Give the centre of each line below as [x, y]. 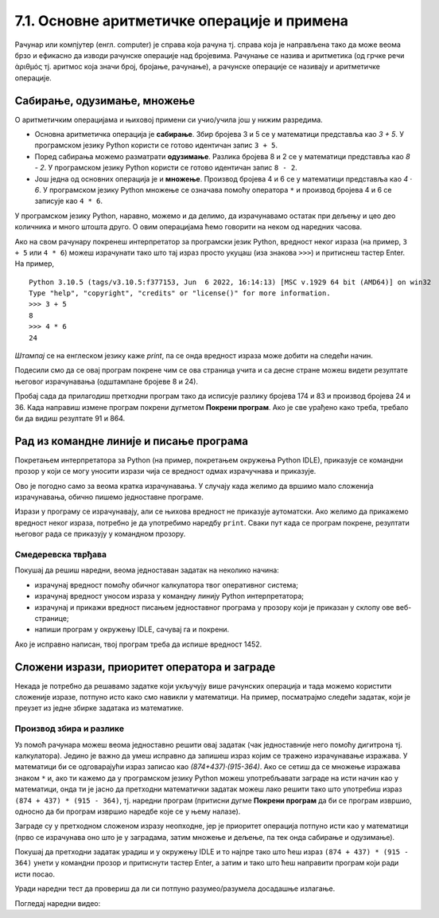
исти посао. [35, 874]
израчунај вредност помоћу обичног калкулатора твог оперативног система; [166, 584]
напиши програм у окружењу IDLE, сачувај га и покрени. [132, 630]
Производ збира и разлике [70, 729]
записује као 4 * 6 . [69, 201]
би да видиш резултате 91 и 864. [70, 418]
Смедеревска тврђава [61, 555]
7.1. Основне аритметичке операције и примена [182, 21]
